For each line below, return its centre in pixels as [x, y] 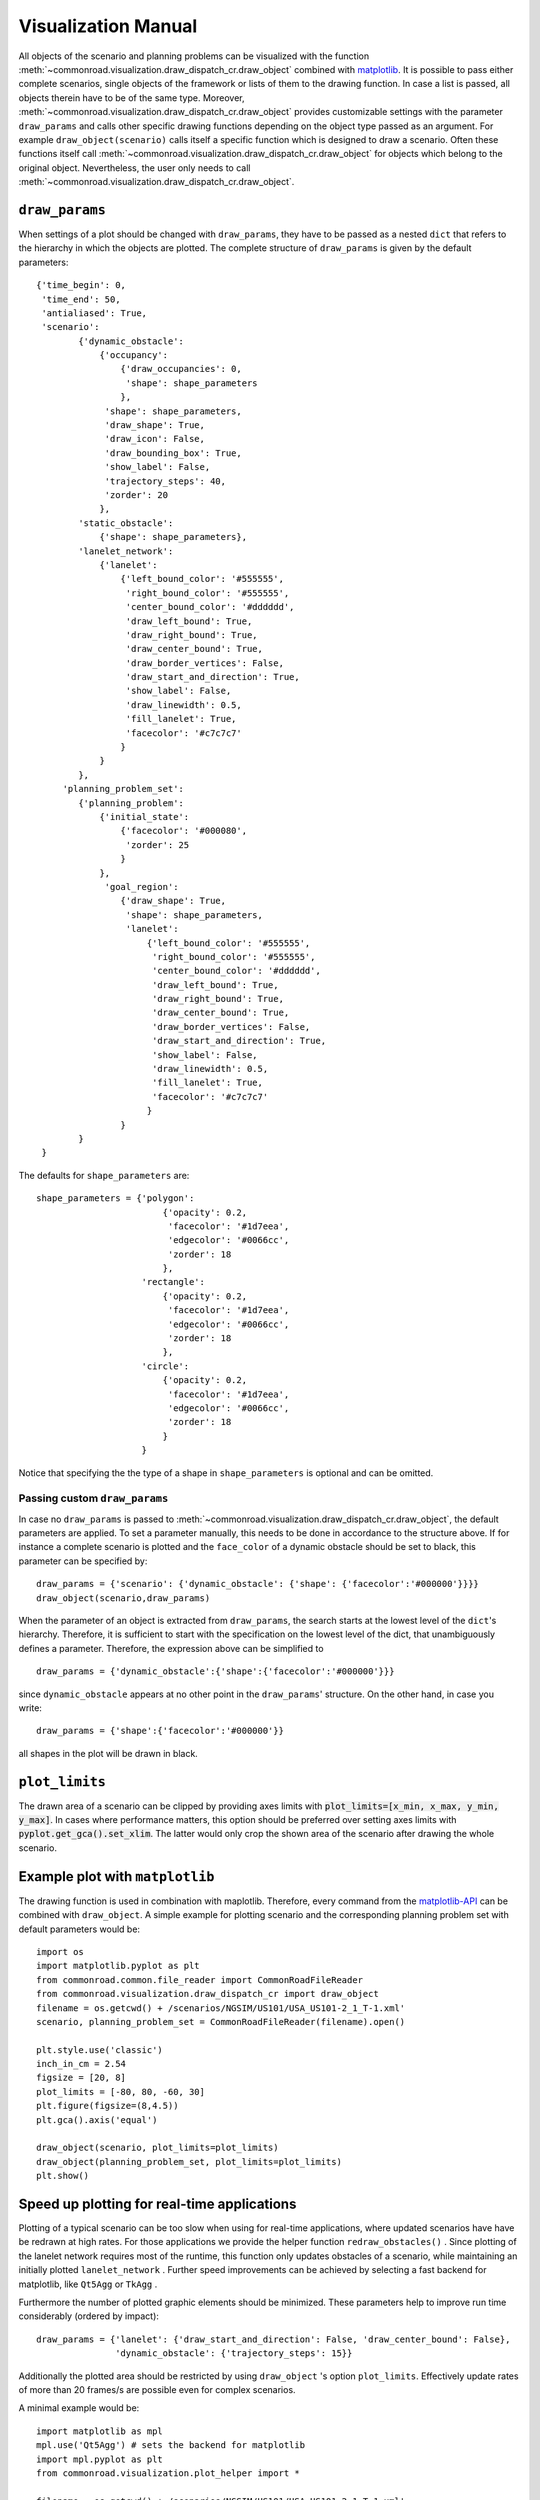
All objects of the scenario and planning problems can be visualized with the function [194, 56]
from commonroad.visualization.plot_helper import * [168, 2473]
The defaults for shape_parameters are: [104, 1175]
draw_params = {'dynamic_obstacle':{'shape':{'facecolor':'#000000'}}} [215, 1671]
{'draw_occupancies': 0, [181, 369]
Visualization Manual [108, 26]
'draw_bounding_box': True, [173, 453]
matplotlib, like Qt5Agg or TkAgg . [88, 2284]
